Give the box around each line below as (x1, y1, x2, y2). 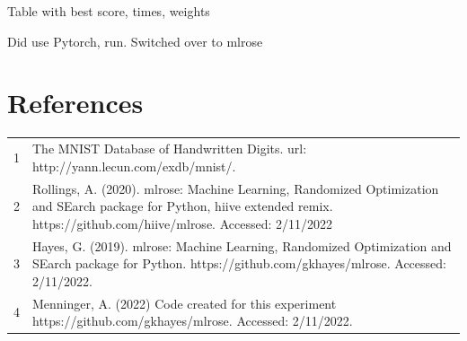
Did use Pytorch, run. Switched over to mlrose (7, 31, 263, 50)
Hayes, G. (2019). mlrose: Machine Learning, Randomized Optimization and (32, 236, 452, 255)
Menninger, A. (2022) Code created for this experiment (32, 293, 337, 312)
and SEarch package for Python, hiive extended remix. (32, 197, 333, 215)
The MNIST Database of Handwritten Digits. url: (32, 139, 307, 158)
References (7, 84, 144, 121)
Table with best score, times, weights (7, 2, 210, 20)
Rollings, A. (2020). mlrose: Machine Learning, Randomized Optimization (32, 179, 439, 197)
